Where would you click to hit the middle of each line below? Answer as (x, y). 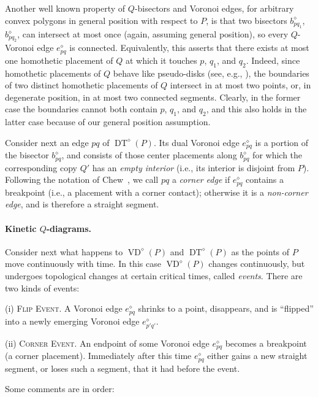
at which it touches (161, 60)
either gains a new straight (257, 356)
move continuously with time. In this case (83, 264)
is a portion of (282, 142)
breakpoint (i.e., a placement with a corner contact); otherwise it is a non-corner (157, 192)
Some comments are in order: (60, 389)
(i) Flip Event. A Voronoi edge (64, 308)
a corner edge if (201, 179)
